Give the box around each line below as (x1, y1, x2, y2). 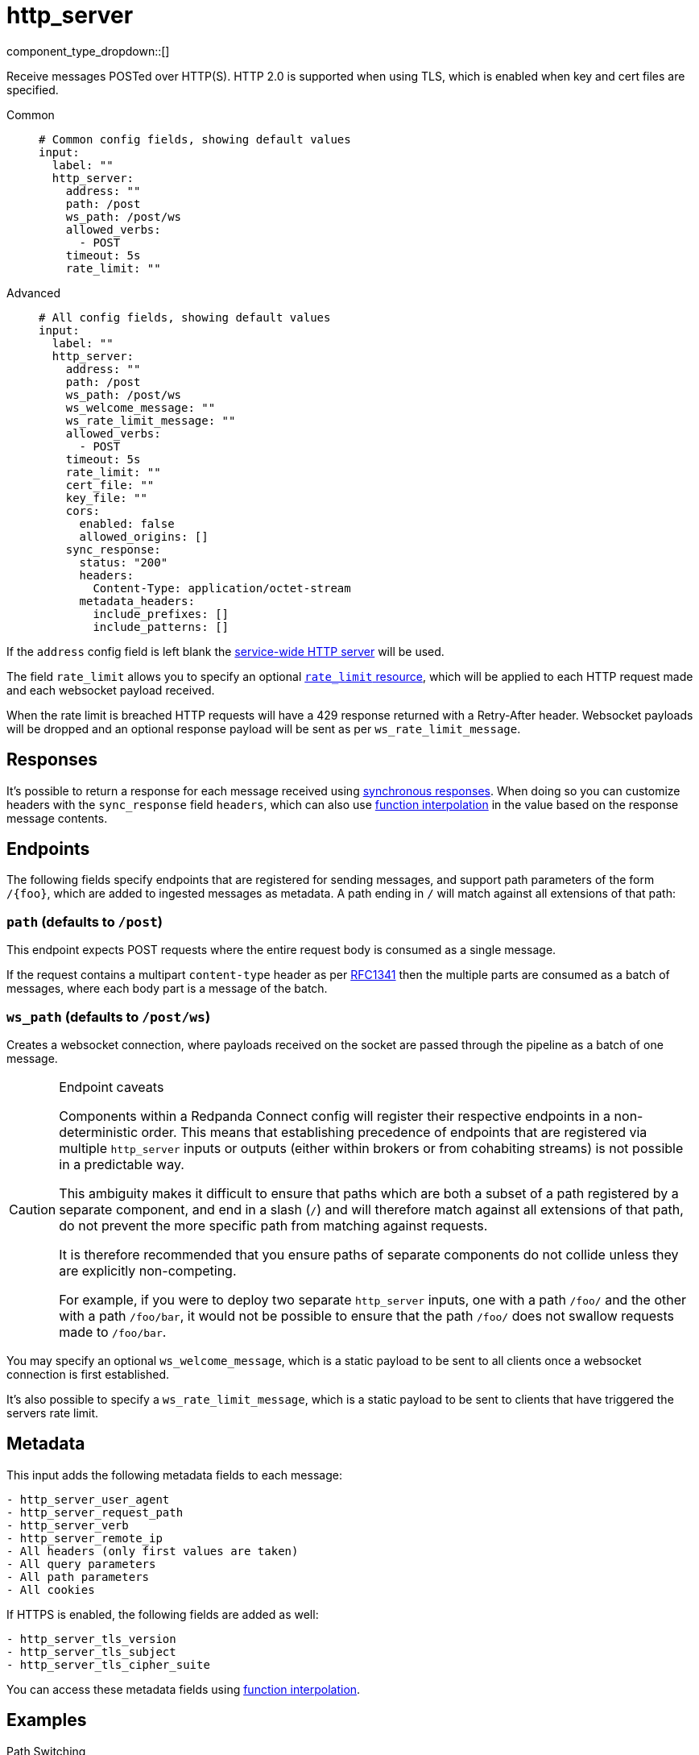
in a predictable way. (59, 1155, 184, 1172)
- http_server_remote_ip (6, 1531, 163, 1545)
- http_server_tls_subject (6, 1645, 176, 1658)
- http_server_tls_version (6, 1632, 176, 1645)
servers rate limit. (6, 1405, 99, 1420)
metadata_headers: (79, 594, 195, 608)
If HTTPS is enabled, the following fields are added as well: (6, 1607, 319, 1621)
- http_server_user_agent (6, 1492, 170, 1506)
